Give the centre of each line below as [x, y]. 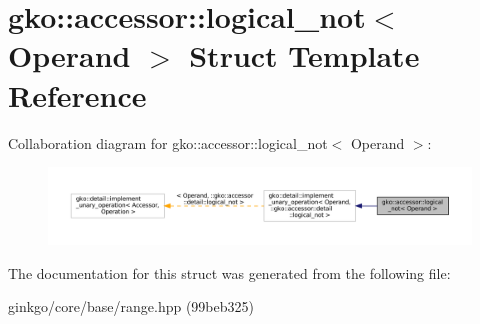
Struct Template [304, 55]
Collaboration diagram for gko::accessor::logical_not [168, 142]
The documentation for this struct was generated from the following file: [229, 272]
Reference [77, 94]
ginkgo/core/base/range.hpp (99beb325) [131, 306]
